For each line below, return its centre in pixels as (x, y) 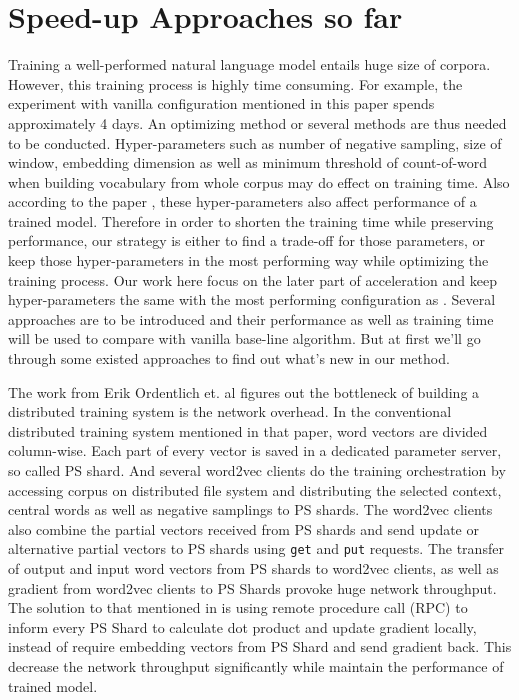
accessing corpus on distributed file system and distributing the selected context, (255, 489)
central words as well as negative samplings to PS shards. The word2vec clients (250, 509)
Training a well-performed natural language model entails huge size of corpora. (249, 64)
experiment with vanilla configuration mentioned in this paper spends (221, 103)
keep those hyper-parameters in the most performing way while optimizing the (248, 260)
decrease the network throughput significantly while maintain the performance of (256, 666)
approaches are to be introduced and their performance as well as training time (251, 318)
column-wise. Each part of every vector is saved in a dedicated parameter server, (255, 450)
